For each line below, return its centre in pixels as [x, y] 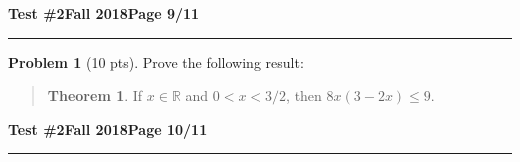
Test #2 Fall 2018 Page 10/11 [108, 128]
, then [304, 95]
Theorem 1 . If [95, 95]
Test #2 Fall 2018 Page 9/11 [104, 13]
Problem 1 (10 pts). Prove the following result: [156, 61]
